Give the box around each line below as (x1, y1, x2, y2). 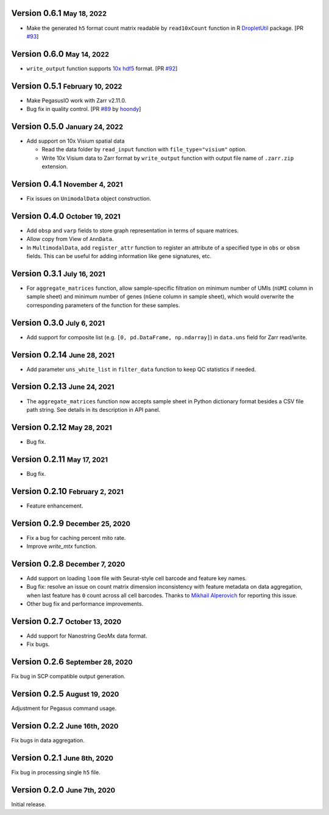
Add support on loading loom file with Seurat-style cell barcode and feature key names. (26, 574, 247, 582)
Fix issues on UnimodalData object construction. (26, 195, 152, 203)
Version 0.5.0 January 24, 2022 (11, 121, 124, 131)
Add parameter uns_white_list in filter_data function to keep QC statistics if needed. (26, 365, 256, 373)
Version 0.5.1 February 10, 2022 (11, 81, 122, 91)
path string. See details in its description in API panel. (26, 406, 161, 413)
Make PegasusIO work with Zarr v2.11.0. (26, 96, 127, 104)
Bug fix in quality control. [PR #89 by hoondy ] (26, 106, 141, 113)
